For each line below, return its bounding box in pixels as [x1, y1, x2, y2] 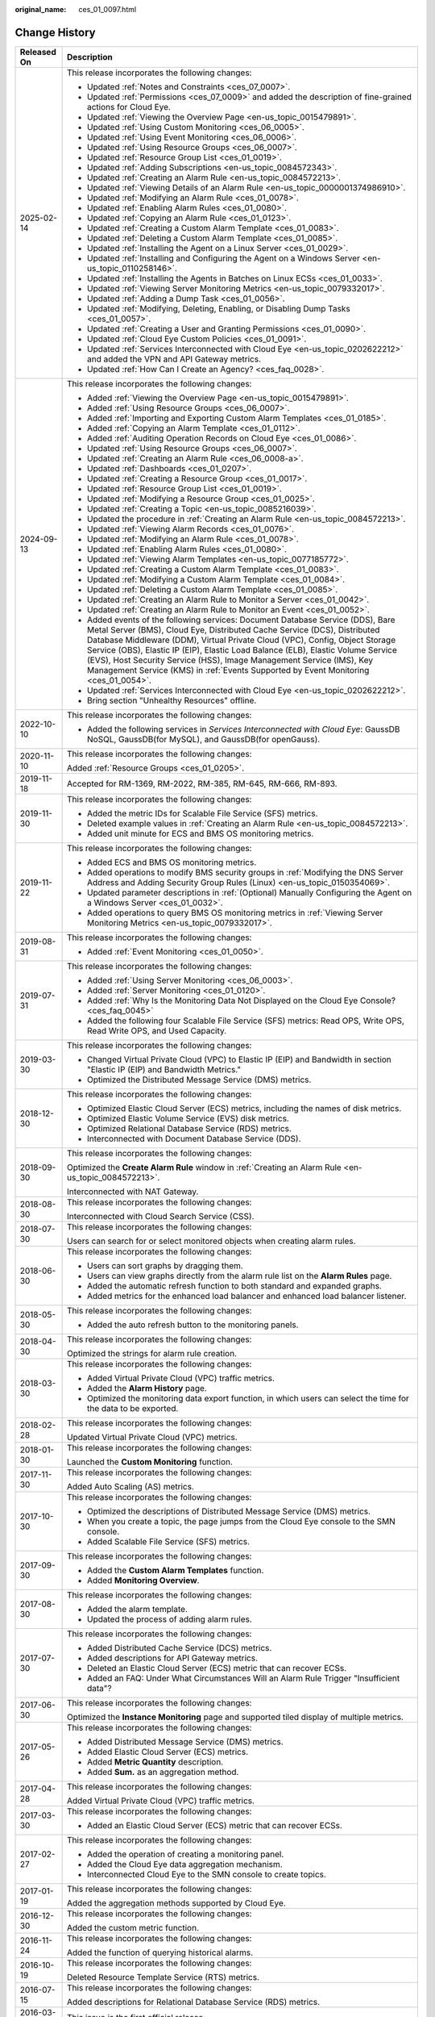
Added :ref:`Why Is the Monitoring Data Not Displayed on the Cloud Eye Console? [86, 995, 396, 1006]
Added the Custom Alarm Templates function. [86, 1564, 264, 1576]
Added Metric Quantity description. [86, 1756, 224, 1767]
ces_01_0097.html [78, 5, 137, 14]
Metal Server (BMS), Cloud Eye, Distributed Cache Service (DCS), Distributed [86, 624, 380, 635]
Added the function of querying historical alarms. [66, 1947, 254, 1958]
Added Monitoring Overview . [86, 1574, 200, 1585]
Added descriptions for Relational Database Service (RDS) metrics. [66, 1996, 321, 2007]
